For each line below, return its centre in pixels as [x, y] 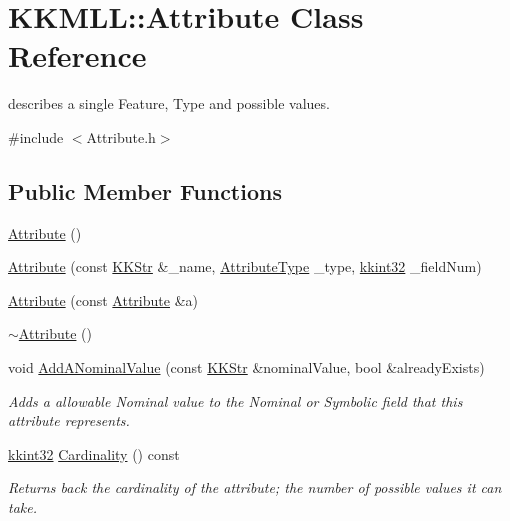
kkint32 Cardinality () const [94, 453]
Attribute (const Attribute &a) [103, 299]
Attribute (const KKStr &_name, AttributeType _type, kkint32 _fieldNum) [245, 266]
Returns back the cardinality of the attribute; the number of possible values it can [255, 487]
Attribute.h [121, 136]
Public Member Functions [145, 190]
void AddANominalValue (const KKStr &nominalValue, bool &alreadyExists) [246, 367]
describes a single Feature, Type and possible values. [169, 103]
